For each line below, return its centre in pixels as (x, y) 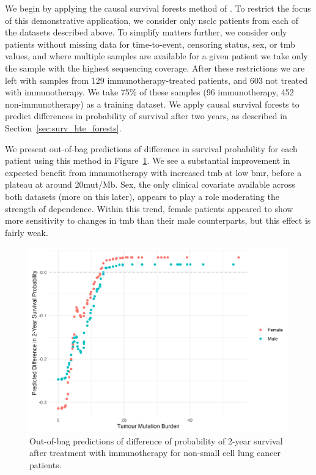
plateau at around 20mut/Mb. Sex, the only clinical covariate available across (150, 184)
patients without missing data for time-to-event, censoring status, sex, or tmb (150, 44)
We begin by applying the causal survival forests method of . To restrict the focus (158, 8)
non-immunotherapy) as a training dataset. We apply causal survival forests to (152, 104)
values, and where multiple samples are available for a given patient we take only (156, 56)
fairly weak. (27, 232)
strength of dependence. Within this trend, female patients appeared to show (149, 208)
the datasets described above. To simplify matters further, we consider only (146, 32)
